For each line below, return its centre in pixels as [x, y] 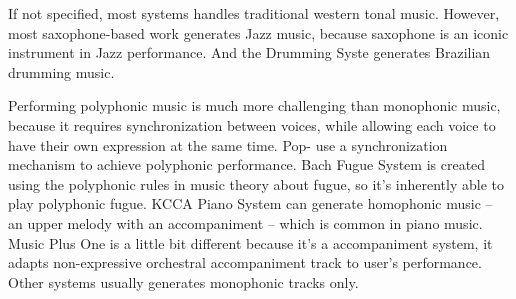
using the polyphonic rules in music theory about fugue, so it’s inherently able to [256, 183]
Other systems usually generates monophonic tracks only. [183, 281]
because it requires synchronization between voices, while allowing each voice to [252, 124]
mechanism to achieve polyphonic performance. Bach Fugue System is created [247, 164]
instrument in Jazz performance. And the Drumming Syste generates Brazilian [249, 52]
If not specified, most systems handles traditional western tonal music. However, [254, 13]
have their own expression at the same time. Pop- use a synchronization [228, 144]
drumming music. [61, 71]
